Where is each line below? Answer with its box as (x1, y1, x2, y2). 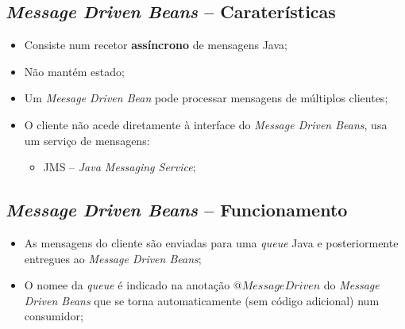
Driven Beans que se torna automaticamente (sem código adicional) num (24, 292, 380, 308)
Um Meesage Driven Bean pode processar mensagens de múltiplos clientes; (24, 90, 388, 106)
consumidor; (24, 308, 83, 324)
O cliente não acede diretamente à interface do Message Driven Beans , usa (24, 116, 388, 132)
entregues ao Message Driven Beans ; (24, 250, 202, 266)
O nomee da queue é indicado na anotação (24, 277, 230, 293)
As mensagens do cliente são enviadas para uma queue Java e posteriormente (24, 234, 399, 251)
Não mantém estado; (24, 63, 125, 79)
